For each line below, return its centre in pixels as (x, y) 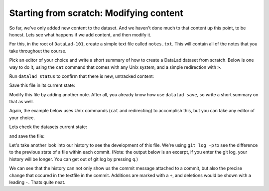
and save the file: (27, 136)
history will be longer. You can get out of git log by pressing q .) (74, 159)
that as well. (22, 102)
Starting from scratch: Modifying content (96, 13)
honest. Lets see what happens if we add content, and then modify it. (80, 34)
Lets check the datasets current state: (48, 127)
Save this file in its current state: (42, 85)
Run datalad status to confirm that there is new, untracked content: (82, 76)
